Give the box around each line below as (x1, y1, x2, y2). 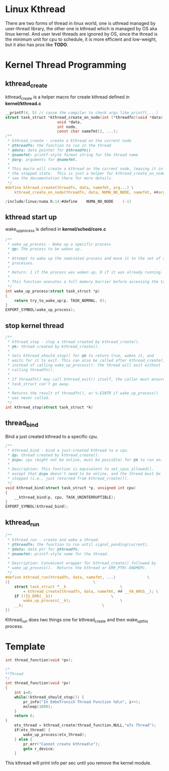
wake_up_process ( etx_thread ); (23, 732, 87, 737)
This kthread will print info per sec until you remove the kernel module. (5, 760, 152, 766)
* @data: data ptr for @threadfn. (7, 546, 80, 552)
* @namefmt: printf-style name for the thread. (7, 551, 109, 556)
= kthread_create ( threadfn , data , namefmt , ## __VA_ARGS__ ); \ (23, 589, 158, 594)
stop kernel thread (5, 321, 64, 330)
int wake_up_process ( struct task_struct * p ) (5, 289, 100, 294)
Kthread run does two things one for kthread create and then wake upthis (5, 617, 148, 624)
